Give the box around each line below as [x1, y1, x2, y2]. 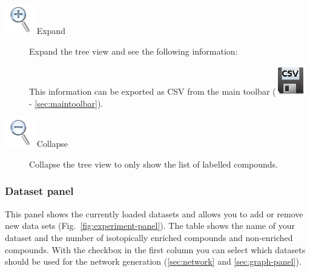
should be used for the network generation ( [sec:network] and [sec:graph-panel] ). [5, 255, 302, 268]
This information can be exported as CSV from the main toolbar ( [29, 85, 276, 98]
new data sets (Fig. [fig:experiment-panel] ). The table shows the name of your [5, 219, 295, 232]
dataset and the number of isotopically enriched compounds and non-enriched [5, 231, 293, 243]
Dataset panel [5, 183, 74, 199]
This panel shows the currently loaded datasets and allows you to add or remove [5, 207, 303, 220]
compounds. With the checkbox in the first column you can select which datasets [5, 243, 306, 256]
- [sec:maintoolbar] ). [29, 97, 104, 109]
